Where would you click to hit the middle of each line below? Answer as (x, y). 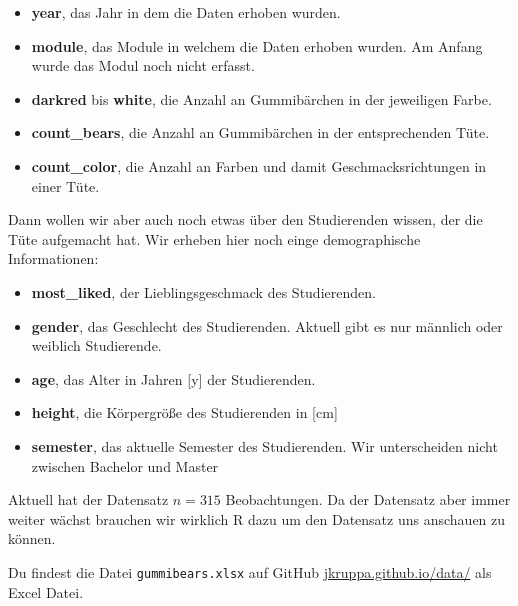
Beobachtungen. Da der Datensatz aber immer (368, 499)
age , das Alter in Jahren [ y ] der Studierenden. (173, 378)
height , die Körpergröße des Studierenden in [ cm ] (184, 412)
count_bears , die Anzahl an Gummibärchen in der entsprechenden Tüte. (260, 132)
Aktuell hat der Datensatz (88, 499)
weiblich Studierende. (96, 345)
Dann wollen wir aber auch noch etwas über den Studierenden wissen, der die (245, 219)
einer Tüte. (65, 185)
